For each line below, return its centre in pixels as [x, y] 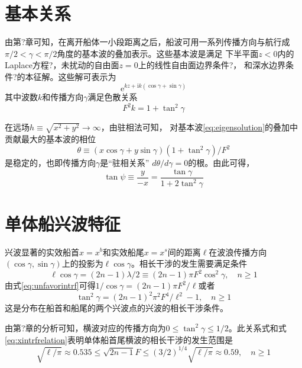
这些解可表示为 [87, 76]
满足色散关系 [113, 97]
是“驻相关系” [125, 163]
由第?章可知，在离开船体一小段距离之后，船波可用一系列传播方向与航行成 [147, 42]
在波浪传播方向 [238, 252]
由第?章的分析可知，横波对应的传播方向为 [85, 327]
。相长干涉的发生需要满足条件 [189, 263]
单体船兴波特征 [63, 223]
